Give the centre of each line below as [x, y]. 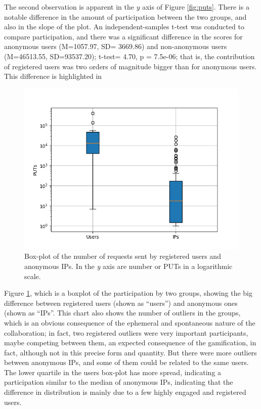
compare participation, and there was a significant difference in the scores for [123, 36]
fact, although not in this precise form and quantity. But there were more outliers [130, 352]
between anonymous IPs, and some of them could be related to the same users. [126, 362]
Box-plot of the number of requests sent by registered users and [123, 256]
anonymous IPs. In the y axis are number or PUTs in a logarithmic [128, 266]
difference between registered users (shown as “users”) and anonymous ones [121, 303]
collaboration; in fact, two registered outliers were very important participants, [126, 332]
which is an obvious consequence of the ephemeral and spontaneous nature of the [130, 322]
